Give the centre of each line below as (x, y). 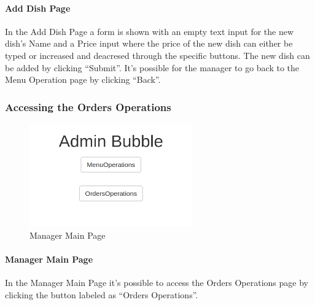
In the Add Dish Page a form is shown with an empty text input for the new (150, 31)
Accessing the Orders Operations (88, 106)
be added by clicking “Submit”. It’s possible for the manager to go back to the (152, 67)
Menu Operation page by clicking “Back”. (83, 79)
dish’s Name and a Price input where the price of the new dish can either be (149, 43)
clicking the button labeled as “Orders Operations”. (102, 294)
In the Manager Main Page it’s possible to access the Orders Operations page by (157, 283)
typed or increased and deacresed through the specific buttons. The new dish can (157, 55)
